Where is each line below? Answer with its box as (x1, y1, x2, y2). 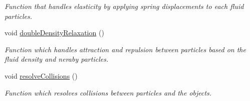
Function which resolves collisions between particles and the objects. (5, 87, 212, 98)
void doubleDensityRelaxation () (5, 27, 104, 38)
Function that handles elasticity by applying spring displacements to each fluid (5, 1, 244, 11)
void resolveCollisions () (5, 70, 78, 81)
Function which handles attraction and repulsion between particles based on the (5, 44, 246, 54)
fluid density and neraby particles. (5, 54, 109, 64)
